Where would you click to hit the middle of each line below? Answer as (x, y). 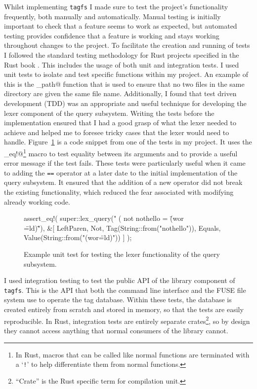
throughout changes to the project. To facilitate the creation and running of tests (127, 45)
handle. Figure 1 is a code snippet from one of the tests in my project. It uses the (128, 142)
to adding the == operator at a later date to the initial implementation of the (121, 172)
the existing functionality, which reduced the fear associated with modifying (119, 192)
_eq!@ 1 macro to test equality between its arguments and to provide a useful (121, 152)
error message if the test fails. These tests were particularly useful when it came (125, 163)
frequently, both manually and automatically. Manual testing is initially (112, 16)
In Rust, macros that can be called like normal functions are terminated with (132, 354)
